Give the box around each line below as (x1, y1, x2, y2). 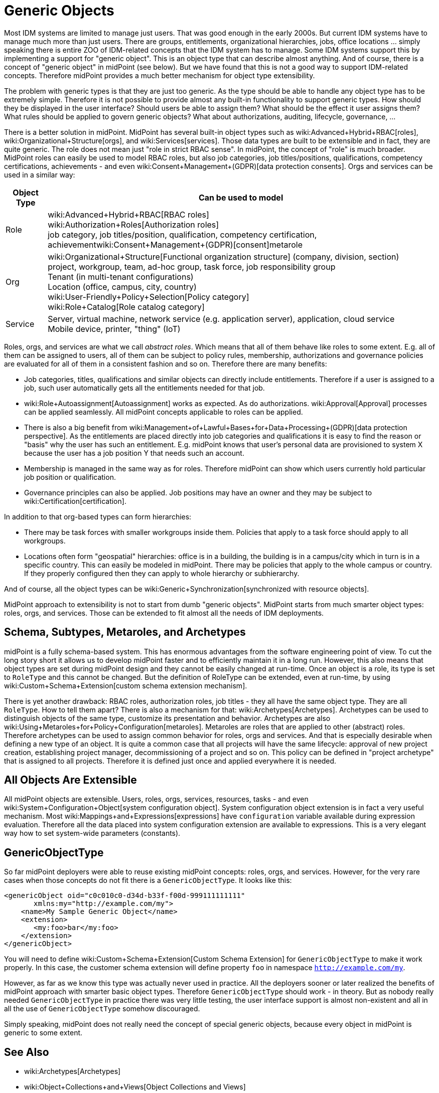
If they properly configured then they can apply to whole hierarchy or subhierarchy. (24, 569, 300, 578)
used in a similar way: (4, 170, 75, 179)
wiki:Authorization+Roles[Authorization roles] (48, 219, 219, 230)
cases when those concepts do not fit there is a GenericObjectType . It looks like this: (4, 876, 292, 885)
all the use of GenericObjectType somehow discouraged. (4, 1004, 200, 1013)
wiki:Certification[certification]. (24, 496, 126, 505)
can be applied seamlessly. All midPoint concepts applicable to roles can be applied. (24, 407, 303, 416)
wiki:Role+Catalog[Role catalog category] (48, 301, 205, 312)
